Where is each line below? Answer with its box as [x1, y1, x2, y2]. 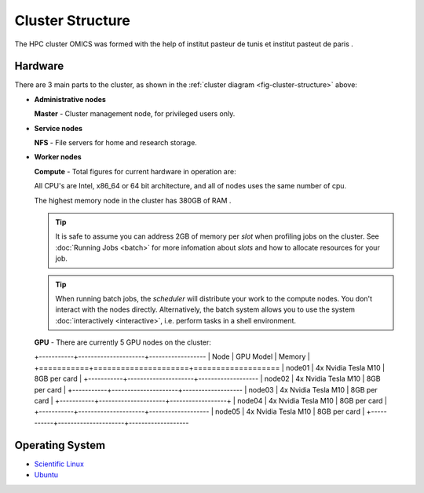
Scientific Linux [34, 459, 84, 469]
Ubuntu [34, 470, 59, 480]
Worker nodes [34, 152, 82, 162]
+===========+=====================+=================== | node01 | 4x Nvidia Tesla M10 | [34, 363, 385, 372]
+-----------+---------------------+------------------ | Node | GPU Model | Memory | [34, 352, 310, 361]
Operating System [14, 438, 106, 451]
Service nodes [34, 123, 82, 133]
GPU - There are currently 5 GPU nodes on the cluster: [34, 338, 212, 347]
